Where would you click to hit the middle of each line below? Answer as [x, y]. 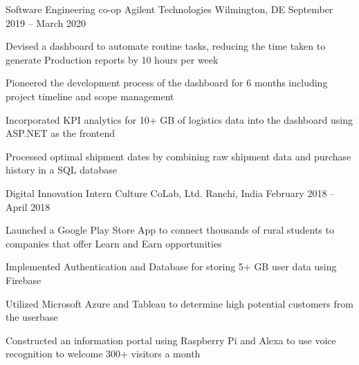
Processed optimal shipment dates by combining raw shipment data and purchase [178, 156]
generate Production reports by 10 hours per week [112, 59]
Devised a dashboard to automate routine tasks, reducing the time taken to [166, 46]
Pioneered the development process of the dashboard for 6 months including [167, 83]
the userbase [32, 317]
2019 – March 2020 [46, 22]
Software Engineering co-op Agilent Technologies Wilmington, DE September [169, 9]
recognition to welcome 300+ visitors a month [103, 354]
